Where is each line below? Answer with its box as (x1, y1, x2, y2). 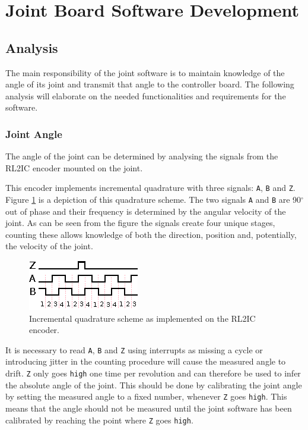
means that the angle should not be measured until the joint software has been (5, 401, 292, 414)
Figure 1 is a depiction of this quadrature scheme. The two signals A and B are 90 (5, 193, 301, 206)
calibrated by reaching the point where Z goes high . (5, 413, 193, 426)
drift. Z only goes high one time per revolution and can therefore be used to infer (5, 367, 301, 379)
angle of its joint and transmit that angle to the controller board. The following (5, 78, 294, 90)
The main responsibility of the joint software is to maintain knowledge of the (5, 66, 285, 79)
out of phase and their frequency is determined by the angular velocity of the (5, 205, 286, 217)
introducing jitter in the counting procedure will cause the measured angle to (5, 355, 286, 368)
